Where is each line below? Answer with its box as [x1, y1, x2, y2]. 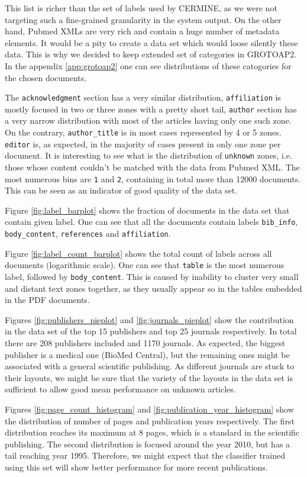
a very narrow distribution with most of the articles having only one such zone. [5, 114, 292, 127]
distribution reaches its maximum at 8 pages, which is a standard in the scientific [5, 426, 300, 439]
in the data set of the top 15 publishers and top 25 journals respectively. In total [5, 325, 297, 337]
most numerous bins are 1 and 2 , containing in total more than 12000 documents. [5, 172, 301, 185]
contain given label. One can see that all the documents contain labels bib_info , [5, 215, 298, 228]
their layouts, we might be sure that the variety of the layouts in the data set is [5, 371, 293, 383]
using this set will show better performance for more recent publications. [5, 461, 268, 473]
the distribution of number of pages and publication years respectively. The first [5, 414, 295, 427]
